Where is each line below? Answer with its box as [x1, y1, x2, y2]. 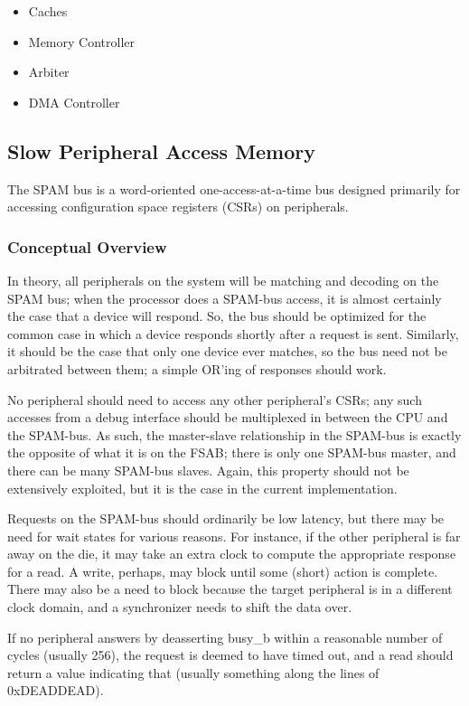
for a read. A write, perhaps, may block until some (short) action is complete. [7, 561, 438, 580]
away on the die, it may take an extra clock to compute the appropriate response [7, 544, 456, 563]
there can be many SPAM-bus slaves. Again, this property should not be [7, 460, 409, 479]
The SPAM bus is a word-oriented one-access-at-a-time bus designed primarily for [7, 179, 461, 198]
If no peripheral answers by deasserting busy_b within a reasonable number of [7, 627, 443, 646]
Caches [28, 2, 68, 20]
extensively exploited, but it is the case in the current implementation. [7, 478, 398, 497]
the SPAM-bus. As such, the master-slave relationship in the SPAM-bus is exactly [7, 425, 462, 444]
